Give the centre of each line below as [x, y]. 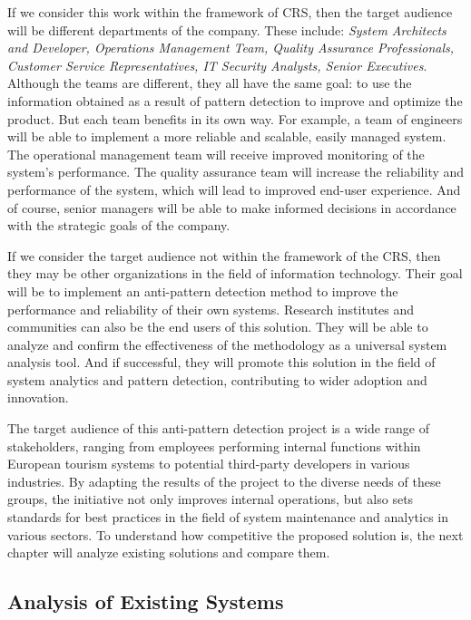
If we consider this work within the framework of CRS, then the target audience [230, 12]
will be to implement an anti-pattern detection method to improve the [203, 291]
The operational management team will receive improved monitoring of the [216, 154]
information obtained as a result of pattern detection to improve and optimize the [235, 100]
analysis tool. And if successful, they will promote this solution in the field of [221, 362]
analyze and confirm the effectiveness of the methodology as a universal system [227, 344]
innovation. [38, 397]
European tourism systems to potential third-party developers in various [209, 464]
